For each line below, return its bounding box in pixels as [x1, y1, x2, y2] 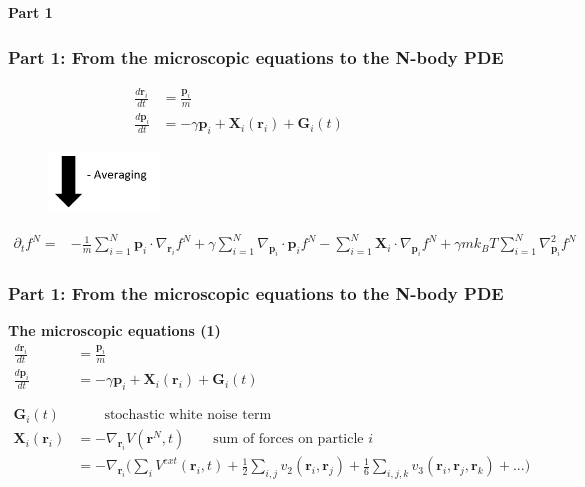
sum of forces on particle [213, 432, 364, 447]
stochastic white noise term [104, 408, 272, 423]
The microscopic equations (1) [8, 320, 221, 341]
